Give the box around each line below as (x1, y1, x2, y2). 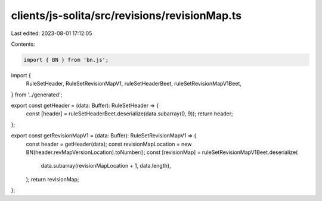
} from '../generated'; (11, 91, 63, 98)
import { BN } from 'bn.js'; (23, 56, 109, 63)
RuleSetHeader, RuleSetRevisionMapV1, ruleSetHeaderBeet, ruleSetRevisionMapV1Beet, (26, 80, 241, 87)
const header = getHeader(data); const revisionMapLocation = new (26, 140, 192, 147)
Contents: (11, 40, 35, 48)
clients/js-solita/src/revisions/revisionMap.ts (11, 9, 241, 22)
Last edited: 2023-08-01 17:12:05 (11, 30, 92, 37)
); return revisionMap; (26, 175, 79, 183)
